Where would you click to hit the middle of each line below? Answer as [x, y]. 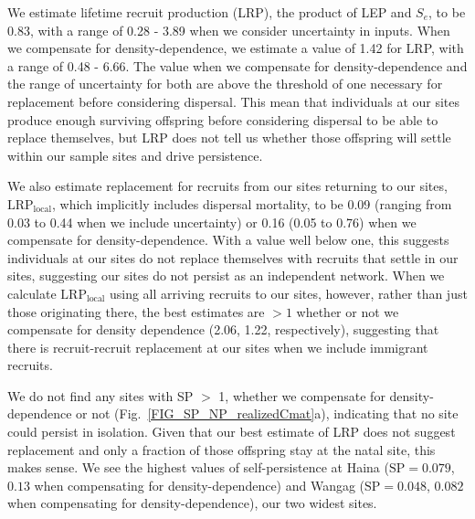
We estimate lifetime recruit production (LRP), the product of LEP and [210, 12]
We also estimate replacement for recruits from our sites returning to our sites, [227, 186]
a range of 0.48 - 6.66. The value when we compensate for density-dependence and [237, 65]
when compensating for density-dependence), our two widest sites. [192, 503]
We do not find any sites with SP [100, 395]
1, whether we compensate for [302, 395]
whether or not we [348, 311]
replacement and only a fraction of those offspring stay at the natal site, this [222, 449]
